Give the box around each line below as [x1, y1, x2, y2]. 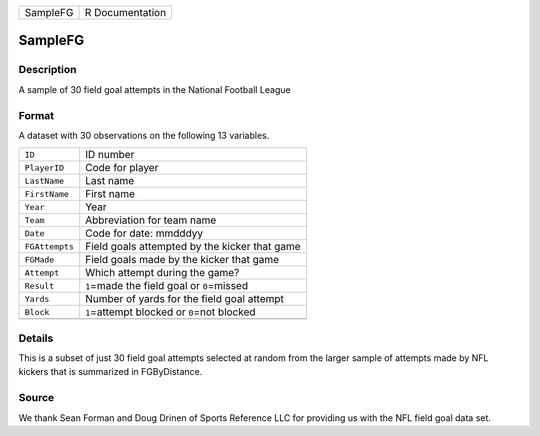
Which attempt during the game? [85, 266, 240, 280]
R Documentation [84, 6, 167, 19]
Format [18, 108, 55, 122]
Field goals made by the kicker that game [85, 253, 280, 267]
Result [24, 280, 55, 291]
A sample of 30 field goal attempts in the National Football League [18, 83, 291, 95]
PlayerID [24, 162, 65, 173]
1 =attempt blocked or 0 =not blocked [85, 305, 256, 319]
